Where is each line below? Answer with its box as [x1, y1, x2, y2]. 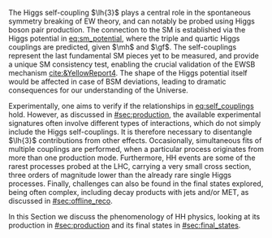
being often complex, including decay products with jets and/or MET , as [8, 188, 249, 197]
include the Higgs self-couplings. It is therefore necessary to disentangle [8, 127, 253, 136]
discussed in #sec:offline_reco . [8, 196, 114, 206]
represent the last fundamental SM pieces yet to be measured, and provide [8, 51, 260, 60]
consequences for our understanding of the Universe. [8, 85, 188, 95]
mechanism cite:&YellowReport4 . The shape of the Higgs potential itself [8, 68, 248, 77]
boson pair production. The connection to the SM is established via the [8, 25, 246, 34]
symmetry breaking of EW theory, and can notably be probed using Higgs [8, 16, 256, 26]
